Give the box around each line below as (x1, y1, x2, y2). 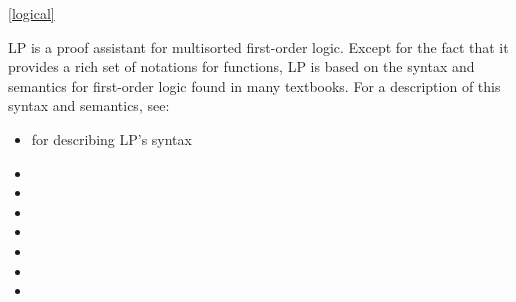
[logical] (8, 3, 55, 23)
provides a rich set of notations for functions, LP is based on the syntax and (8, 56, 475, 77)
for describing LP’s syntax (31, 128, 192, 149)
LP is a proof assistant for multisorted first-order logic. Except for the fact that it (8, 36, 509, 57)
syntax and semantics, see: (8, 95, 170, 116)
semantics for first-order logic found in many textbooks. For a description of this (8, 75, 501, 96)
